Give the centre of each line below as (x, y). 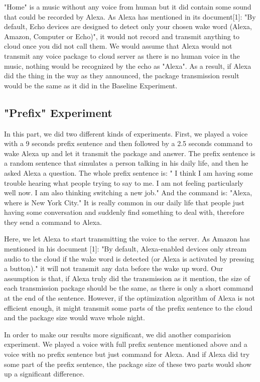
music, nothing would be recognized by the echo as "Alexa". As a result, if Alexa (128, 66)
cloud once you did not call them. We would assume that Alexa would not (118, 46)
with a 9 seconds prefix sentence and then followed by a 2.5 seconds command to (128, 143)
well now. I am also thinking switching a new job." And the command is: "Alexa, (128, 193)
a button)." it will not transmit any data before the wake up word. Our (114, 268)
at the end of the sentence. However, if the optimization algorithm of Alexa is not (129, 298)
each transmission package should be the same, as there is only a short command (129, 288)
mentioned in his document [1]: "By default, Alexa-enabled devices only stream (125, 249)
